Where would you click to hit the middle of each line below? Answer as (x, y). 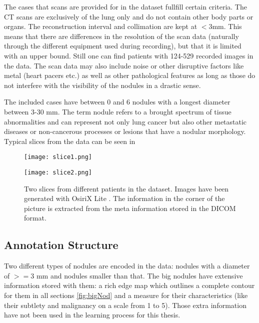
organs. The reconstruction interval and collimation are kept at (101, 26)
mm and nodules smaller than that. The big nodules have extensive (139, 275)
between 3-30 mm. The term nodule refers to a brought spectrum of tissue (118, 111)
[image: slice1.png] (58, 157)
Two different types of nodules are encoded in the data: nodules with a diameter (127, 266)
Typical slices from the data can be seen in (70, 141)
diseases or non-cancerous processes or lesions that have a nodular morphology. (125, 131)
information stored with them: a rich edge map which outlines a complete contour (129, 285)
